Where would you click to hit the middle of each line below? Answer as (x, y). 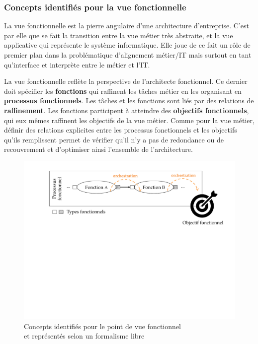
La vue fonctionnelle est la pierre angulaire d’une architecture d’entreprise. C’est (127, 26)
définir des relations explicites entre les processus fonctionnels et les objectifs (121, 130)
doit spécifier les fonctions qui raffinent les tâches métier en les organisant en (123, 91)
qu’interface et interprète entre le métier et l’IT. (77, 64)
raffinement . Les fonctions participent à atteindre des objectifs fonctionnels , (127, 110)
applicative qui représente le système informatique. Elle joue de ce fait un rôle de (127, 45)
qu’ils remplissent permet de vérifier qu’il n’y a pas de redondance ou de (114, 139)
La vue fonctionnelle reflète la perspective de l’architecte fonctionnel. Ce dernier (126, 81)
